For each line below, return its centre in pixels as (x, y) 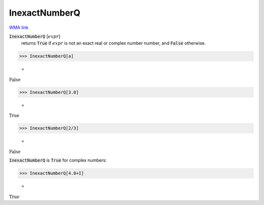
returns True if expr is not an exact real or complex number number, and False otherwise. (113, 43)
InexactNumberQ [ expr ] (35, 36)
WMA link (19, 27)
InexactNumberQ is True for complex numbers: (58, 160)
